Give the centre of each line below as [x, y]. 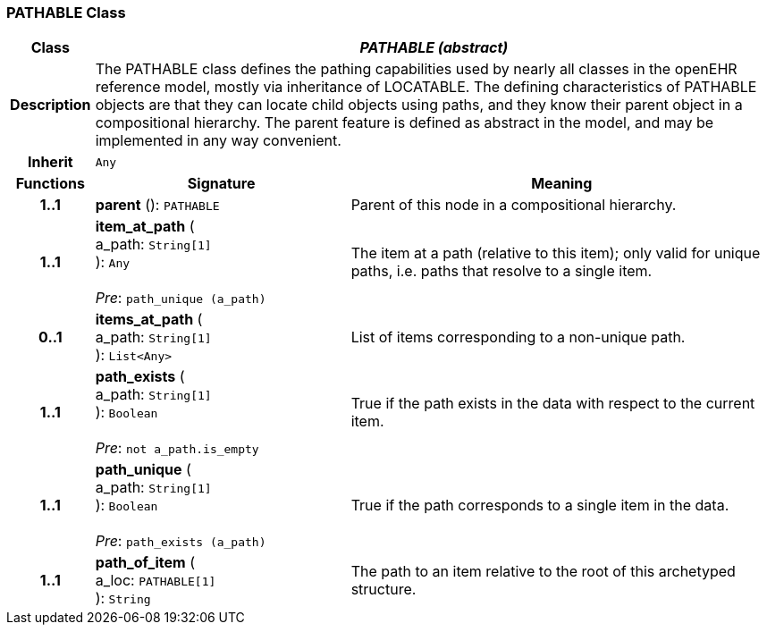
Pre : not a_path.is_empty [177, 448]
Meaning [562, 184]
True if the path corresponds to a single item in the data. [540, 506]
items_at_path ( [149, 320]
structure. [383, 590]
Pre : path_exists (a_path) [181, 541]
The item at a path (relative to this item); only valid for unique [556, 253]
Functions [50, 184]
